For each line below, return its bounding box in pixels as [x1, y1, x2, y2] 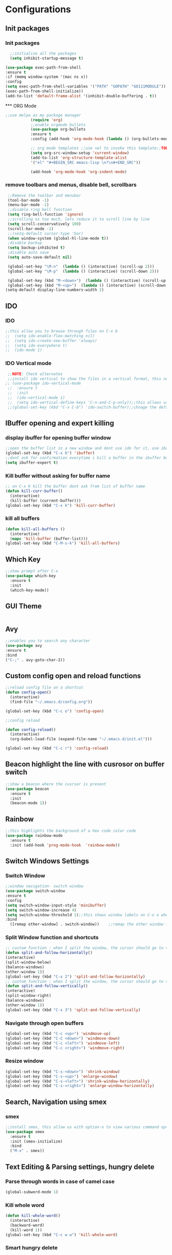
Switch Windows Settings [5, 856, 90, 865]
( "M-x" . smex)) [10, 1148, 45, 1154]
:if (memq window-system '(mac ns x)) [5, 74, 88, 80]
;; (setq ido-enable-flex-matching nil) [5, 333, 95, 338]
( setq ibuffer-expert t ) [5, 460, 58, 465]
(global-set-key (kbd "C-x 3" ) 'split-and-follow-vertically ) [5, 1007, 141, 1012]
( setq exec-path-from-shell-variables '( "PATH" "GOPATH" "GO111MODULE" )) [5, 84, 166, 89]
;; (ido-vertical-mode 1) [7, 395, 66, 400]
